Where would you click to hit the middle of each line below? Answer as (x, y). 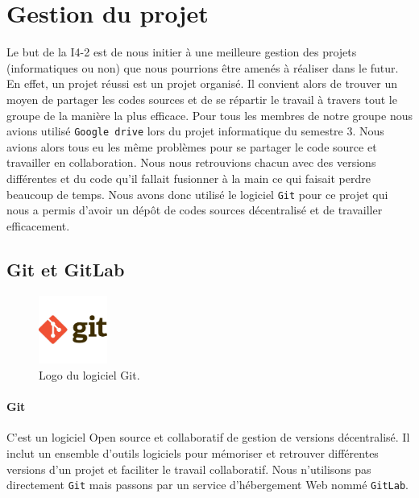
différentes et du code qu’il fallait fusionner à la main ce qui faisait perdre (189, 178)
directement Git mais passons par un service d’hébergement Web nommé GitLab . (207, 485)
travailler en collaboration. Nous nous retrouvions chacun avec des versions (191, 162)
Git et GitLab (66, 269)
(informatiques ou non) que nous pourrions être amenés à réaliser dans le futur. (203, 67)
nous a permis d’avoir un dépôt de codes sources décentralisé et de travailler (195, 210)
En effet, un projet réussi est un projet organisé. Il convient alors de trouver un (202, 83)
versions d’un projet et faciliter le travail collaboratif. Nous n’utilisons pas (189, 469)
